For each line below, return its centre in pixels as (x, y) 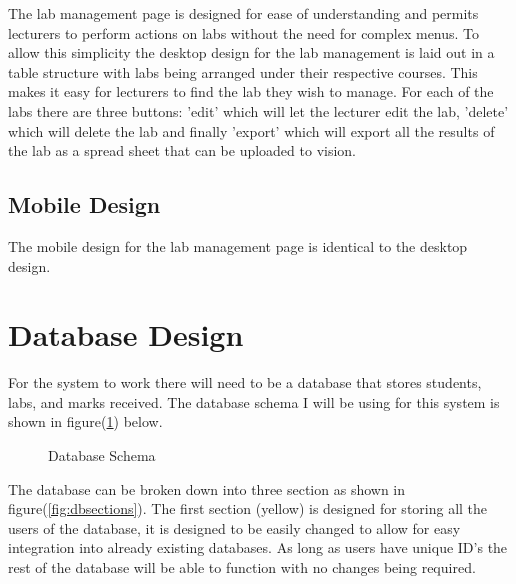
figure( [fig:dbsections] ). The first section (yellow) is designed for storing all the (248, 508)
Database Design (126, 334)
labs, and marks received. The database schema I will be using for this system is (254, 401)
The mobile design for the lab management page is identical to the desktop (238, 245)
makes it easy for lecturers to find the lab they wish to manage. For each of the (251, 91)
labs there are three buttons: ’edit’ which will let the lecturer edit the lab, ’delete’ (258, 110)
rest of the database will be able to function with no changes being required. (242, 567)
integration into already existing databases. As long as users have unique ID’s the (258, 547)
